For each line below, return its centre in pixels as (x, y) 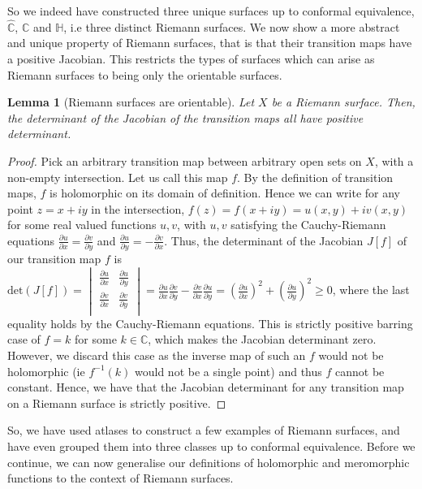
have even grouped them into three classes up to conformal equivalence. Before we (211, 446)
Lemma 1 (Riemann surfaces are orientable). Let (131, 102)
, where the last (371, 290)
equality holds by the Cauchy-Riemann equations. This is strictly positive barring (210, 323)
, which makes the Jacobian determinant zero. (262, 339)
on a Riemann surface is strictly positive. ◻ (117, 402)
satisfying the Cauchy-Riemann (308, 225)
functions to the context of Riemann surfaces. (121, 478)
